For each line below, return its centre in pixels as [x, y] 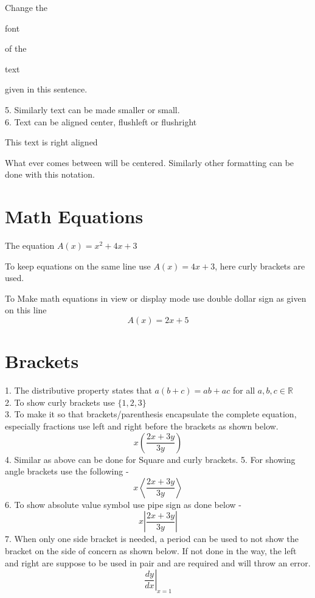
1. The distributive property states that [78, 390]
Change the [26, 7]
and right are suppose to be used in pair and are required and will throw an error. [158, 562]
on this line [26, 310]
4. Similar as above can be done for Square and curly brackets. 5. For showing [150, 459]
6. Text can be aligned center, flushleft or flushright [101, 121]
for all [244, 390]
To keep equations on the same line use [78, 266]
